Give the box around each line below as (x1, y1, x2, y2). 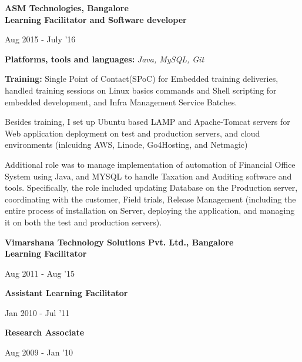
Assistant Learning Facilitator (5, 287, 128, 299)
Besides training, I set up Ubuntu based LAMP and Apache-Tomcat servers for (5, 115, 290, 128)
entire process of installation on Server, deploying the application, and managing (5, 204, 295, 217)
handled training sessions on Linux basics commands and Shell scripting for (5, 84, 277, 96)
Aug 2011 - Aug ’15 (5, 267, 75, 279)
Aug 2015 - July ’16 (5, 33, 76, 45)
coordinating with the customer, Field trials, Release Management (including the (5, 192, 296, 205)
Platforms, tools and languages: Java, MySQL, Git (5, 52, 204, 65)
